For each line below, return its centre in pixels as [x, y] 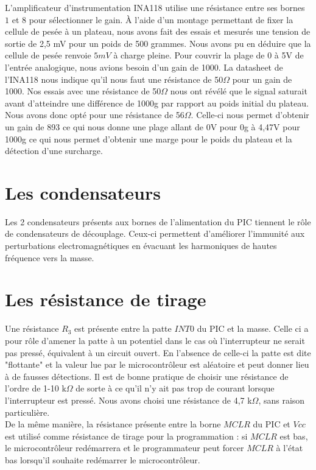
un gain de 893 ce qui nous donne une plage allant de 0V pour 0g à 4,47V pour [153, 126]
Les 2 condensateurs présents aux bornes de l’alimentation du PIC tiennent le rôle [158, 221]
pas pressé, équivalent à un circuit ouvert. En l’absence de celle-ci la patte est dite [158, 352]
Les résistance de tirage [106, 299]
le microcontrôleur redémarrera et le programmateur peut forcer [125, 448]
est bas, [294, 436]
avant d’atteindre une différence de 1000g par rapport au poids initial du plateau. [157, 103]
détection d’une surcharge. [54, 151]
